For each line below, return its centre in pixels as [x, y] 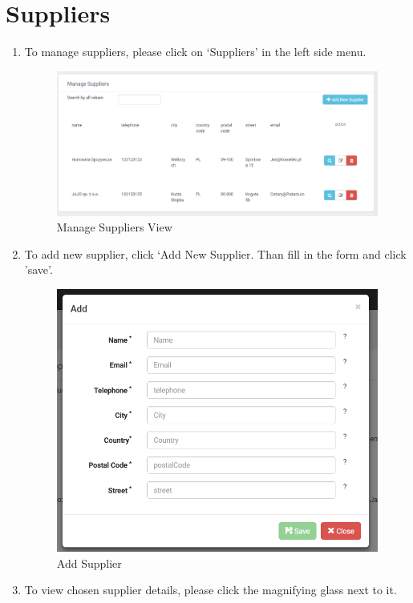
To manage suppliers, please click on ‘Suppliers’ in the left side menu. [195, 52]
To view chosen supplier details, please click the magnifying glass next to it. [211, 590]
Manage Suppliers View [114, 227]
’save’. [38, 269]
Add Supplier [89, 563]
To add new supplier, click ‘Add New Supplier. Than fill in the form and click [215, 253]
